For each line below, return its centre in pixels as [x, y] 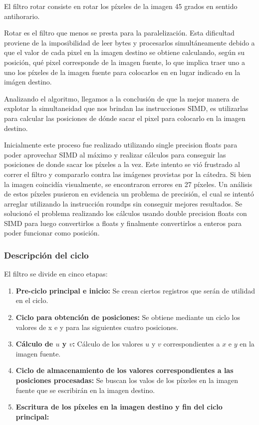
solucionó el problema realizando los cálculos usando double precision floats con [126, 213]
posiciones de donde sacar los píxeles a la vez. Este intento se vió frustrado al [122, 164]
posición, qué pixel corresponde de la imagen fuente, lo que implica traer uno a [125, 62]
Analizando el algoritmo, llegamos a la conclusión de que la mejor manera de [122, 98]
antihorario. [22, 16]
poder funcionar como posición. [52, 233]
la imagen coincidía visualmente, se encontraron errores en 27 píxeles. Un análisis [128, 184]
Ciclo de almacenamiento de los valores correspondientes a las [125, 370]
